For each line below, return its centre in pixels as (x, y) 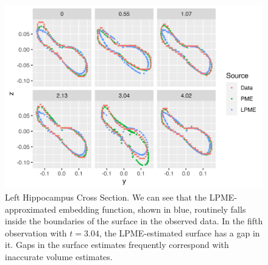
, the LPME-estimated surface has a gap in (179, 232)
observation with (36, 232)
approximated (31, 209)
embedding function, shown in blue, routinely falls (152, 209)
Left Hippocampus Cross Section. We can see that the (106, 197)
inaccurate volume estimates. (59, 256)
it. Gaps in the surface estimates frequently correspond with (117, 245)
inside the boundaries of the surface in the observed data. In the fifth (134, 221)
